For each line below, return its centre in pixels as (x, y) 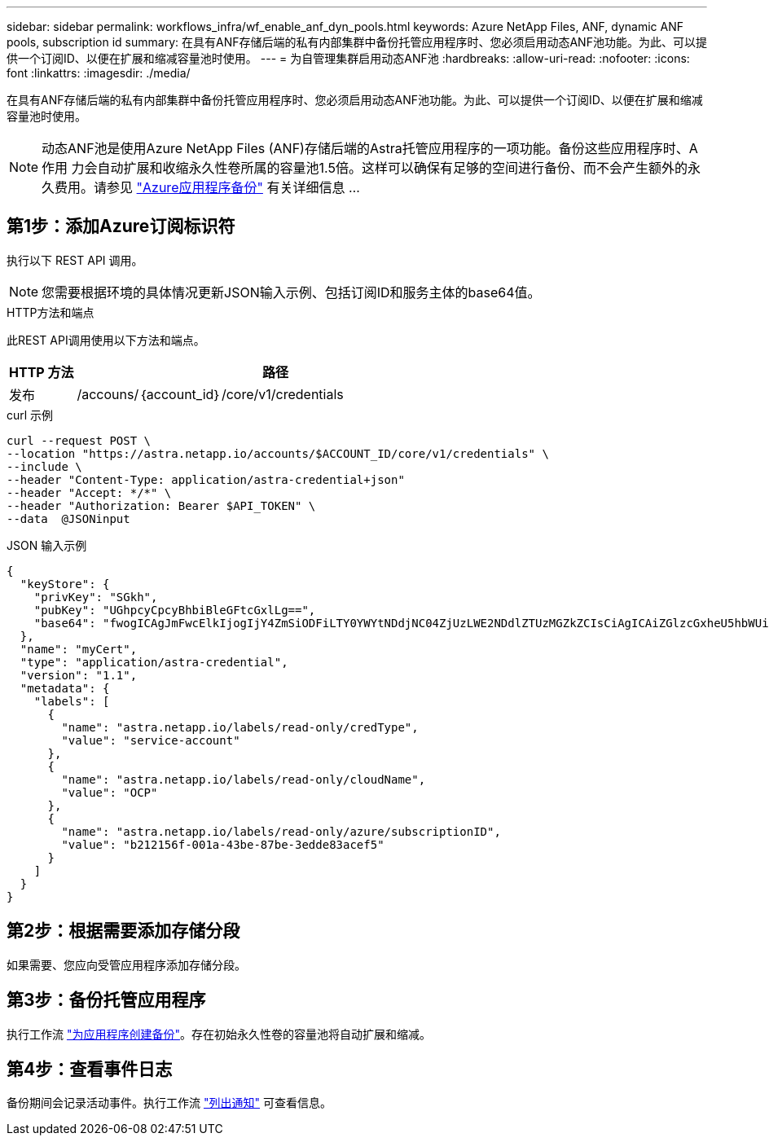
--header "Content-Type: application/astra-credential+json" (206, 479)
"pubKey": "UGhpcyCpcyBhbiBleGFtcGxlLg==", (175, 610)
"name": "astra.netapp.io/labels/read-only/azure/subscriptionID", (281, 831)
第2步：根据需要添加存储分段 (123, 931)
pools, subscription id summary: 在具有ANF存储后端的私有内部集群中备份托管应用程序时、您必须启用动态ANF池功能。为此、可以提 (357, 42)
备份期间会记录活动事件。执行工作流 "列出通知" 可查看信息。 (169, 1103)
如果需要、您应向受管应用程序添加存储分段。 (126, 964)
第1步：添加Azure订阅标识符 (121, 226)
